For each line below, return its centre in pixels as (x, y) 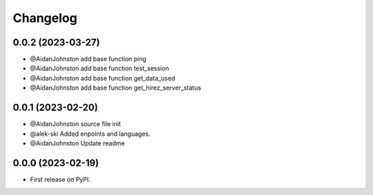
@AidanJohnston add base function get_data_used (103, 78)
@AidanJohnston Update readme (77, 143)
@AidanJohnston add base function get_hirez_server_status (116, 88)
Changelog (45, 18)
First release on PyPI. (60, 179)
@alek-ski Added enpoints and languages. (90, 134)
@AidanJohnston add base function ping (88, 59)
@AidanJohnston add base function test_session (99, 68)
